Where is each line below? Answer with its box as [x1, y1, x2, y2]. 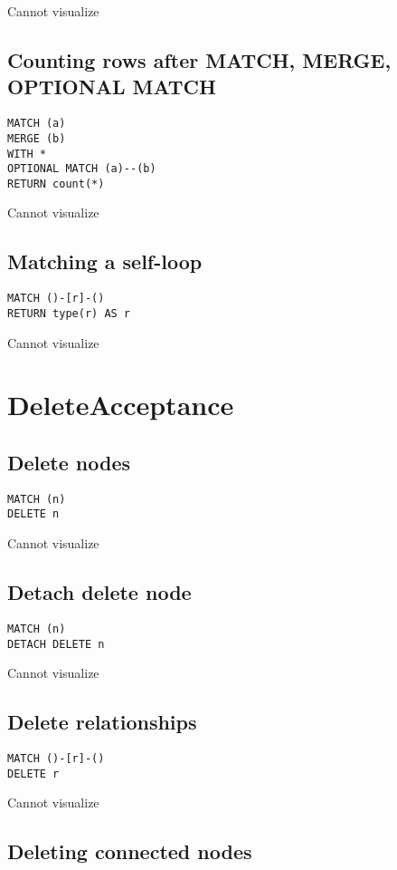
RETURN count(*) [7, 177, 105, 190]
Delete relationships [7, 708, 197, 736]
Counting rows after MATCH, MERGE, [7, 45, 392, 73]
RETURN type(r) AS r [7, 306, 131, 320]
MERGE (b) [7, 131, 66, 145]
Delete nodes [7, 448, 131, 476]
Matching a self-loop [7, 247, 203, 275]
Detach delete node [7, 578, 192, 606]
